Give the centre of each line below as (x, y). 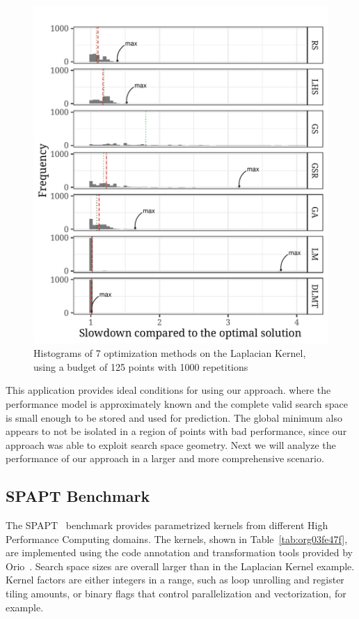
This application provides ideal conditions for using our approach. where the (168, 390)
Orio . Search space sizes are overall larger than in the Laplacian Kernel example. (180, 566)
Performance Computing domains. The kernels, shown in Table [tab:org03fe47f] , (177, 538)
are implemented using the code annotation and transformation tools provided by (179, 552)
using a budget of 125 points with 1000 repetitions (141, 366)
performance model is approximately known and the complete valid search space (177, 403)
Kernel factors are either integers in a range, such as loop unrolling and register (175, 580)
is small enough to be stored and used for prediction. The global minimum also (174, 417)
